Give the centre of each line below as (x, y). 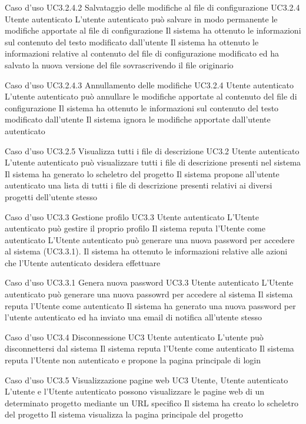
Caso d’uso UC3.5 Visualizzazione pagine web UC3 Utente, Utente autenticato (147, 380)
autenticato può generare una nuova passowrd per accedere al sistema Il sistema (149, 294)
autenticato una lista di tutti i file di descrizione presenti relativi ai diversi (139, 185)
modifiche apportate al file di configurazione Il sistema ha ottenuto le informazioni (153, 30)
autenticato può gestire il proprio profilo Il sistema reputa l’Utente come (135, 228)
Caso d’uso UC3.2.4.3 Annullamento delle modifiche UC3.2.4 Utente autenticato (149, 85)
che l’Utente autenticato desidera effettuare (83, 262)
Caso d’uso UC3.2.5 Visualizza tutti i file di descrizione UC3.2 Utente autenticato (152, 150)
